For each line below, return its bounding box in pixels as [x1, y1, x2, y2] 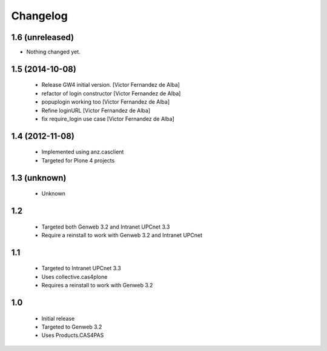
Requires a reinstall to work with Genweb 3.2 [41, 282, 153, 289]
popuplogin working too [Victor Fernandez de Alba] [41, 98, 170, 105]
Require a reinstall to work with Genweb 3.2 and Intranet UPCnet [41, 232, 203, 239]
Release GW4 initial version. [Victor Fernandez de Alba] [41, 81, 180, 89]
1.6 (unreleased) [11, 32, 74, 42]
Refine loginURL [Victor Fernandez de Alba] [41, 107, 151, 114]
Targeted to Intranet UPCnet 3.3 [41, 264, 121, 272]
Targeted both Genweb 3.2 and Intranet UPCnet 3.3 [41, 223, 170, 230]
